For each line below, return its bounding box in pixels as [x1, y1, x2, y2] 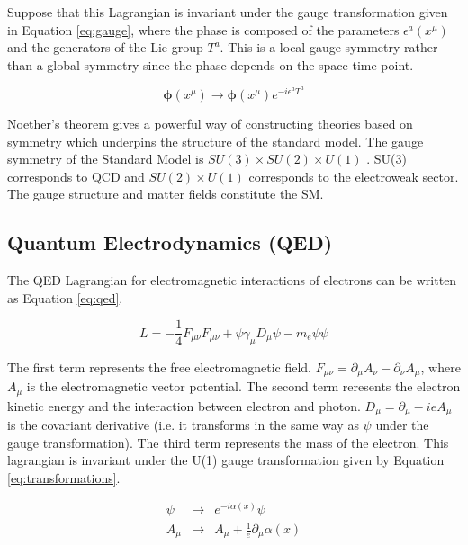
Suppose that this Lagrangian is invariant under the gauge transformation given [7, 3, 448, 21]
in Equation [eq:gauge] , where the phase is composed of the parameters [7, 20, 400, 39]
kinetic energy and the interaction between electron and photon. [7, 396, 361, 415]
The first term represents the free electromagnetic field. [7, 357, 311, 376]
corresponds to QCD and [7, 166, 145, 185]
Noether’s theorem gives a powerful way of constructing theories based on [7, 114, 413, 133]
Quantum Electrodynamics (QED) [7, 228, 333, 256]
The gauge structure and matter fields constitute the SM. [7, 184, 324, 203]
